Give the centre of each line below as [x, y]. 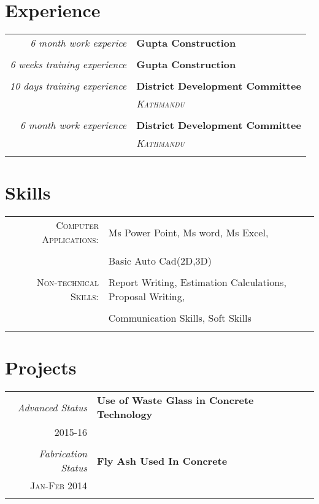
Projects [41, 367]
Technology [125, 414]
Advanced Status [52, 407]
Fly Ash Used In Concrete [162, 460]
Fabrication [63, 454]
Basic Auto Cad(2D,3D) [160, 261]
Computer [77, 225]
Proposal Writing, [147, 297]
